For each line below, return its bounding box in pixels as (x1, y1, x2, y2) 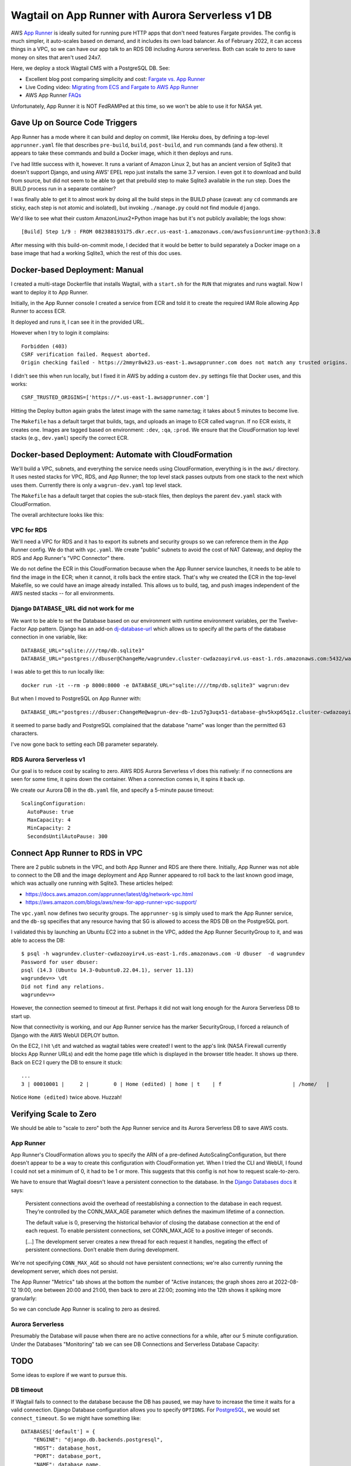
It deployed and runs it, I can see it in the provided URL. (11, 318, 144, 325)
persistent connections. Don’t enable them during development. (25, 1246, 180, 1253)
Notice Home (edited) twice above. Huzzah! (11, 1094, 122, 1101)
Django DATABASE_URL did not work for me (11, 605, 135, 613)
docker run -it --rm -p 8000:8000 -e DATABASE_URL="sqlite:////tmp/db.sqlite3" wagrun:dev (21, 682, 290, 688)
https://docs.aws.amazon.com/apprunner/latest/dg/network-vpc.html (25, 890, 193, 897)
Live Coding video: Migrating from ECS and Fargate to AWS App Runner (25, 83, 199, 90)
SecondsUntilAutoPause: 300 (27, 833, 108, 840)
